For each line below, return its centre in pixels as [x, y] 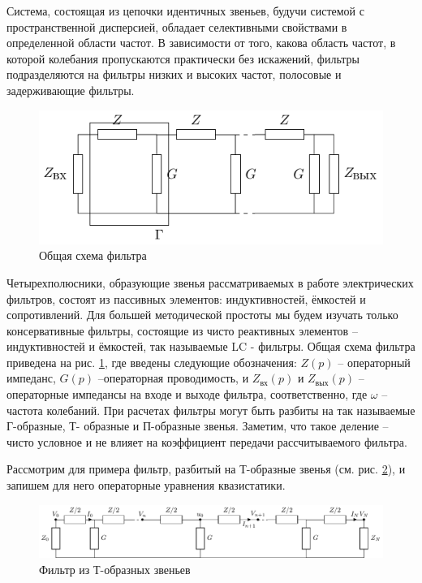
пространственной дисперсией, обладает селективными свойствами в [177, 26]
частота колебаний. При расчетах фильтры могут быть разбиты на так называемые [211, 410]
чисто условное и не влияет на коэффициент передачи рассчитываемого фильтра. [207, 441]
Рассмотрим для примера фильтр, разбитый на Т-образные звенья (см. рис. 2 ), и [206, 469]
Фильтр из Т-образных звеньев [115, 570]
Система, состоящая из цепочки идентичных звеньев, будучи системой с [185, 11]
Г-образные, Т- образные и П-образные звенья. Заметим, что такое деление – [198, 426]
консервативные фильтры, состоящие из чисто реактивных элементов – [182, 330]
